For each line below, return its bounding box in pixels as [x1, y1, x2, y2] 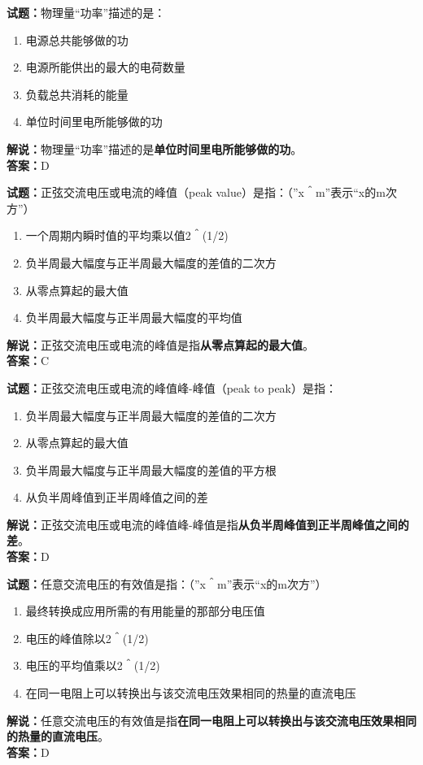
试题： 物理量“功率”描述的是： [7, 4, 166, 20]
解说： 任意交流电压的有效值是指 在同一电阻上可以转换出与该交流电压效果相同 [7, 711, 416, 728]
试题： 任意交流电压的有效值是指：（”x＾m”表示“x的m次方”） [7, 575, 327, 592]
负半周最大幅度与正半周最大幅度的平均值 [25, 309, 242, 326]
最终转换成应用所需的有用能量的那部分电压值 [25, 602, 265, 619]
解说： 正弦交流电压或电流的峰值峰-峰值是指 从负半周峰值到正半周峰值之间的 [7, 515, 409, 532]
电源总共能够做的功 [25, 31, 129, 48]
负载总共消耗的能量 [25, 85, 129, 102]
